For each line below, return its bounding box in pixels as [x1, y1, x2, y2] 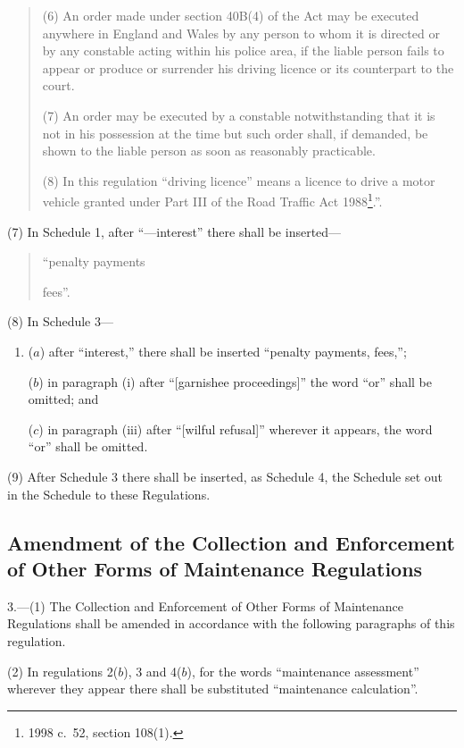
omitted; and [28, 390, 99, 408]
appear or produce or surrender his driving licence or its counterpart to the [42, 58, 454, 77]
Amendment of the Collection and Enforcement [7, 528, 455, 556]
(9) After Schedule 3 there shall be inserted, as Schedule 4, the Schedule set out [7, 466, 443, 485]
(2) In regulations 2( [7, 661, 119, 680]
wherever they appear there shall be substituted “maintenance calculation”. [7, 679, 418, 698]
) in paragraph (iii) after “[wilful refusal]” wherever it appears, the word [38, 419, 433, 438]
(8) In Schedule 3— [7, 312, 113, 331]
